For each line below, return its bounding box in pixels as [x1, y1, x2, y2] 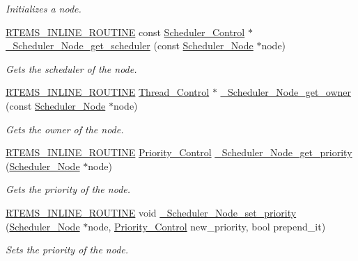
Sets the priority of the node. [6, 242, 129, 257]
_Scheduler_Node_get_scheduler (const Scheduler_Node [6, 38, 254, 53]
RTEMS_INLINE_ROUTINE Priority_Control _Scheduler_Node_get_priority [6, 145, 352, 160]
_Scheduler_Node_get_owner [220, 85, 352, 99]
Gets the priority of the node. [6, 182, 131, 196]
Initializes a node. [6, 1, 81, 15]
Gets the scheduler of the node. [6, 61, 137, 76]
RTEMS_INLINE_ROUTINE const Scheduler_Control [6, 24, 245, 39]
